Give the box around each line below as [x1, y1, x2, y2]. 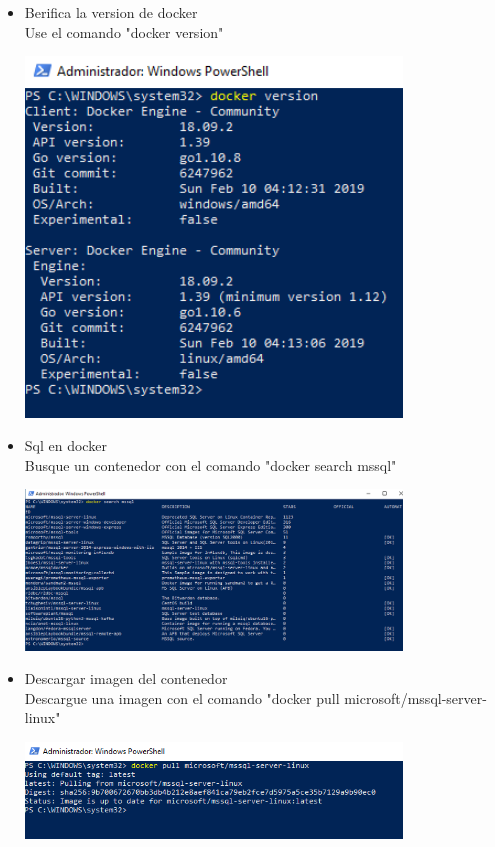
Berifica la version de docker [24, 2, 198, 22]
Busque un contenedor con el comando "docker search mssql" [24, 454, 397, 475]
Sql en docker [24, 435, 107, 456]
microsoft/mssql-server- [344, 687, 487, 708]
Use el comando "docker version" [24, 21, 224, 42]
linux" [24, 707, 61, 728]
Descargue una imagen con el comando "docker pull [24, 687, 340, 708]
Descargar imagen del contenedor [24, 668, 228, 689]
